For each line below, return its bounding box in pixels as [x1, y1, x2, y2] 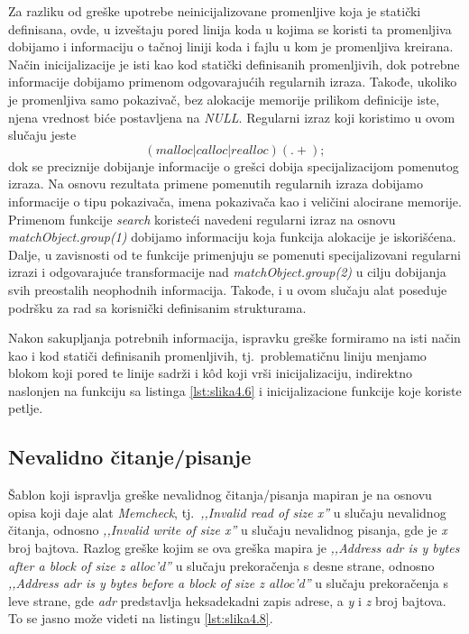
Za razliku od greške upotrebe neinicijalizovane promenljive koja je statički [8, 2, 421, 20]
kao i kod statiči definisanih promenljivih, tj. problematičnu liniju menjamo [8, 345, 427, 364]
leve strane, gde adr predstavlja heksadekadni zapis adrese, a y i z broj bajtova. [8, 591, 446, 610]
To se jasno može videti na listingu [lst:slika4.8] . [8, 609, 273, 628]
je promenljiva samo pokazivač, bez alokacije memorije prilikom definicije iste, [8, 89, 440, 108]
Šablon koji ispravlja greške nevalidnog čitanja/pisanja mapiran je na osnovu [8, 485, 432, 504]
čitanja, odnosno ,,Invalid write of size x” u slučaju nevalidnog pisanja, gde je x [8, 520, 447, 539]
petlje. [8, 399, 43, 418]
